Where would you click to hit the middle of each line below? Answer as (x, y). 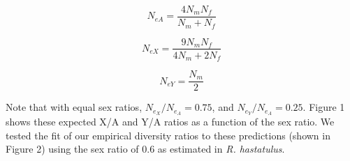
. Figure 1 (324, 107)
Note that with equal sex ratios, (74, 107)
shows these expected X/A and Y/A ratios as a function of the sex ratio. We (170, 121)
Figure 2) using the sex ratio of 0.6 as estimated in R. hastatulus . (145, 149)
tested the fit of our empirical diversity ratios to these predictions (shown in (168, 135)
